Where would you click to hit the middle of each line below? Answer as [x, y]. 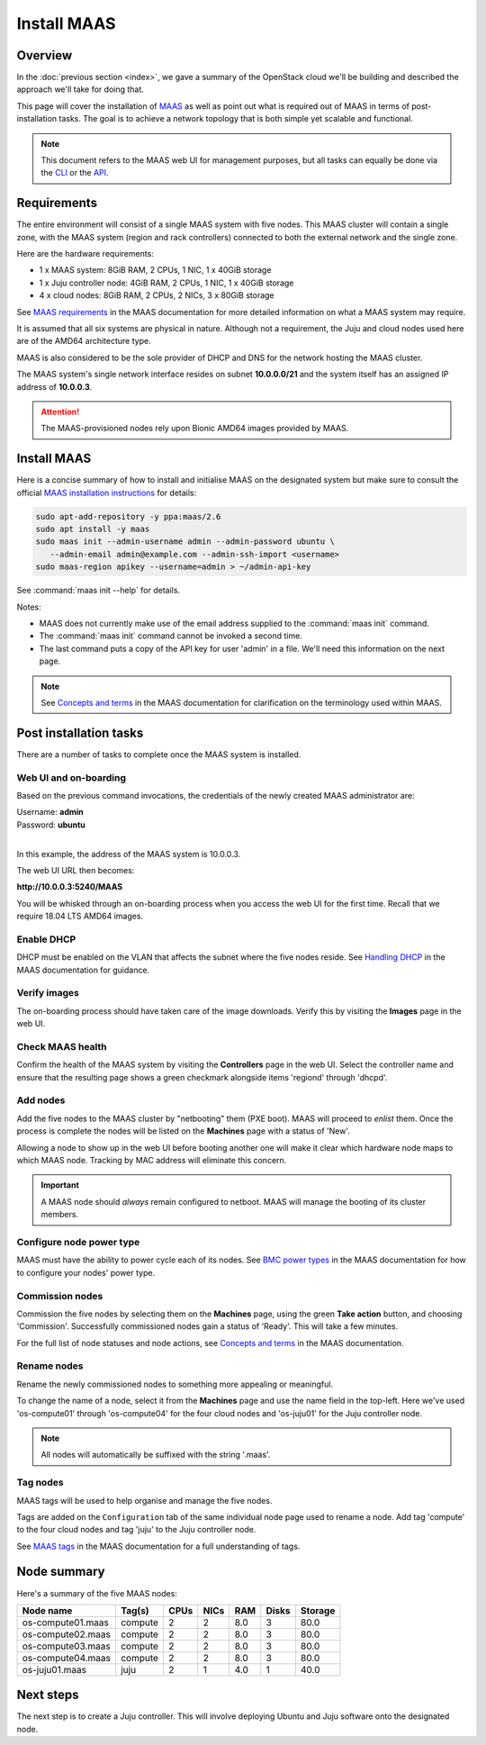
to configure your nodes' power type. [86, 1272]
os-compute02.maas [67, 1634]
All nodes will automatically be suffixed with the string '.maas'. [156, 1455]
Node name [47, 1610]
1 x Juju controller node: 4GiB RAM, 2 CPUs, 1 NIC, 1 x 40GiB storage [166, 283]
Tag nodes [40, 1483]
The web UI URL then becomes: [76, 870]
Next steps [48, 1695]
